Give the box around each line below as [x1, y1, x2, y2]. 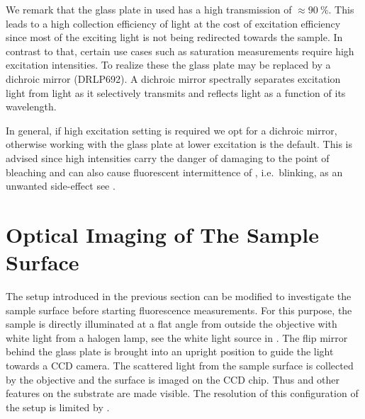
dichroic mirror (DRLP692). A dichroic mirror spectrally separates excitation [6, 71, 341, 86]
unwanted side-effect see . [6, 178, 116, 193]
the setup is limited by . [6, 399, 110, 414]
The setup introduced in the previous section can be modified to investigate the [6, 289, 352, 304]
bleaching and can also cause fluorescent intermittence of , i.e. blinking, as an [6, 164, 343, 179]
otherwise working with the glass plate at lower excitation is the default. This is [6, 137, 352, 151]
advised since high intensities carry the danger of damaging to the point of [6, 150, 330, 165]
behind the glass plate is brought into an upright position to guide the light [6, 344, 334, 359]
